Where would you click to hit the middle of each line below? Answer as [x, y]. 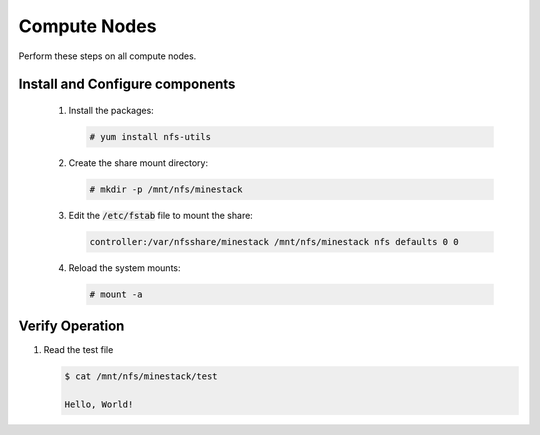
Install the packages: [111, 110]
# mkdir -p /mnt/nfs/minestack [166, 189]
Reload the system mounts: [124, 267]
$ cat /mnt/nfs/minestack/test [141, 376]
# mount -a [116, 294]
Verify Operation [71, 326]
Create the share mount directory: [138, 162]
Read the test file [78, 350]
